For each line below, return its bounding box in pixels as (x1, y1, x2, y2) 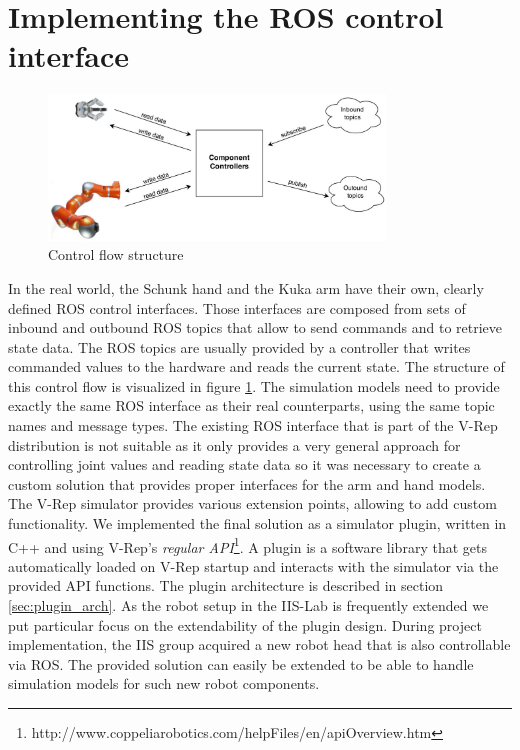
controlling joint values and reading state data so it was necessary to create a (8, 454, 481, 475)
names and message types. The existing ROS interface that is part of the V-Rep (8, 415, 498, 436)
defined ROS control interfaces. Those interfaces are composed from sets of (8, 297, 466, 318)
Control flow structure (48, 244, 184, 265)
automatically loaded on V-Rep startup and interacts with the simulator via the (8, 555, 499, 576)
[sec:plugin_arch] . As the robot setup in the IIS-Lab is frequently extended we (8, 595, 489, 616)
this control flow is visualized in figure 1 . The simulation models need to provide (8, 375, 500, 396)
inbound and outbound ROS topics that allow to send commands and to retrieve (8, 317, 503, 338)
